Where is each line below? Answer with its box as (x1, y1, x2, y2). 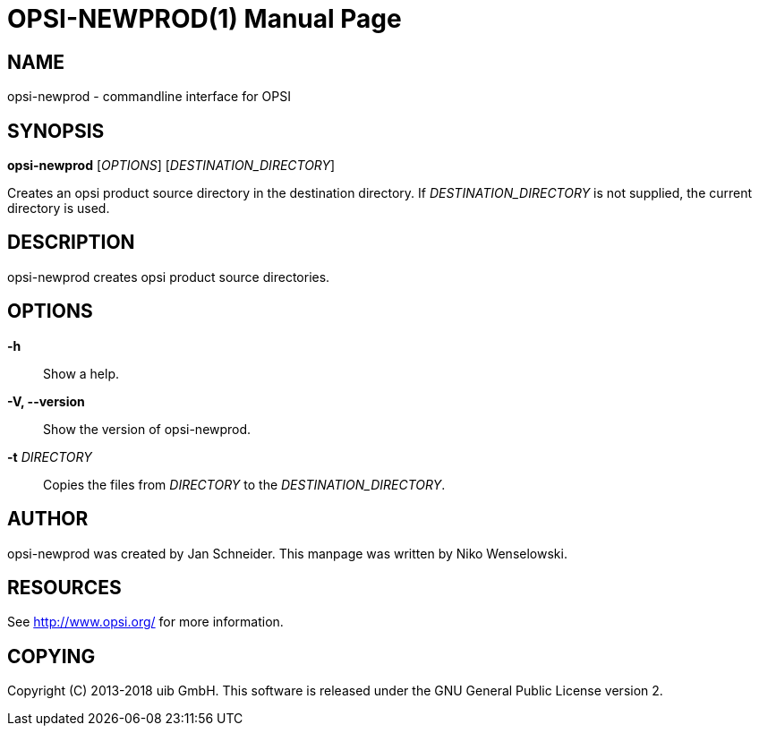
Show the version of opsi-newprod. (43, 421, 252, 437)
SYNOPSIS (7, 119, 105, 142)
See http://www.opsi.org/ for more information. (7, 614, 284, 630)
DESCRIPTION (7, 231, 135, 254)
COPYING (7, 644, 96, 668)
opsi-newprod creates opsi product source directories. (7, 268, 330, 285)
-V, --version (7, 393, 85, 409)
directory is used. (7, 200, 110, 217)
